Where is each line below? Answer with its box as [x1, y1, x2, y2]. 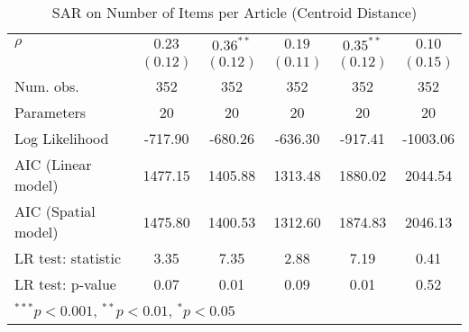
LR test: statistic [14, 247, 122, 268]
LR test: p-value [14, 274, 116, 294]
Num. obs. [14, 76, 79, 96]
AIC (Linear [14, 154, 92, 175]
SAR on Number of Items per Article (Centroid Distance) [51, 2, 418, 22]
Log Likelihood [14, 128, 109, 148]
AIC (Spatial [14, 201, 96, 221]
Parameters [14, 102, 87, 122]
